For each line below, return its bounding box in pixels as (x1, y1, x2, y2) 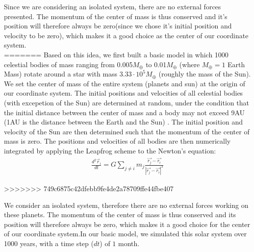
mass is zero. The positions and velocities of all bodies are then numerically (4, 136, 231, 146)
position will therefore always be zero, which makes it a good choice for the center (4, 219, 251, 229)
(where (179, 59, 200, 69)
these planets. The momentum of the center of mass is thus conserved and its (4, 209, 236, 220)
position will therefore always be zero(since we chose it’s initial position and (4, 21, 232, 31)
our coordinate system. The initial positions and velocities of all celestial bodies (4, 88, 243, 98)
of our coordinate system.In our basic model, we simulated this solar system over (4, 228, 247, 239)
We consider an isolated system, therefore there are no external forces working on (4, 200, 249, 210)
